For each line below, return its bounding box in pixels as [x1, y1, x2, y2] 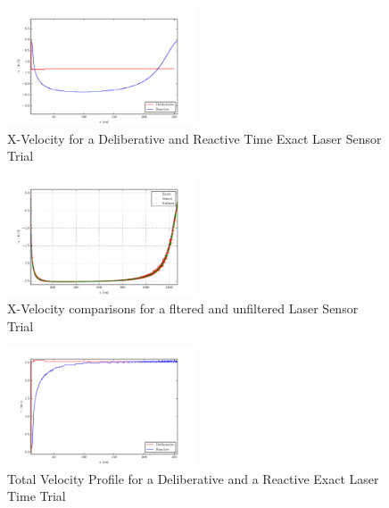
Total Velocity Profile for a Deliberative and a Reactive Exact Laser [7, 469, 379, 487]
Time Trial [7, 487, 66, 505]
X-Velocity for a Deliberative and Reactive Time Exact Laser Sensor [7, 129, 382, 147]
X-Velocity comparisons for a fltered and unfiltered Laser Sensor [7, 299, 359, 318]
